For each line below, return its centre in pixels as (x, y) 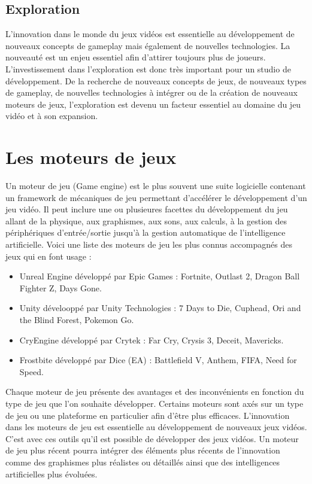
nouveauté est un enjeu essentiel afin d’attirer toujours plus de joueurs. (136, 57)
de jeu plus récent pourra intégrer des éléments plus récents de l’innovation (143, 450)
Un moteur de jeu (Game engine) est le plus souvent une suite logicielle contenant (156, 186)
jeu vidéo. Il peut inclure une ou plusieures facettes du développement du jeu (147, 209)
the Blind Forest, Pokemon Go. (77, 320)
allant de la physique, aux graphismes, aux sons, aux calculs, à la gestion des (146, 220)
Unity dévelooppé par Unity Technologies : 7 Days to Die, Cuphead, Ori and (160, 308)
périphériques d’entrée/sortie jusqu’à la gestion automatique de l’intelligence (146, 232)
